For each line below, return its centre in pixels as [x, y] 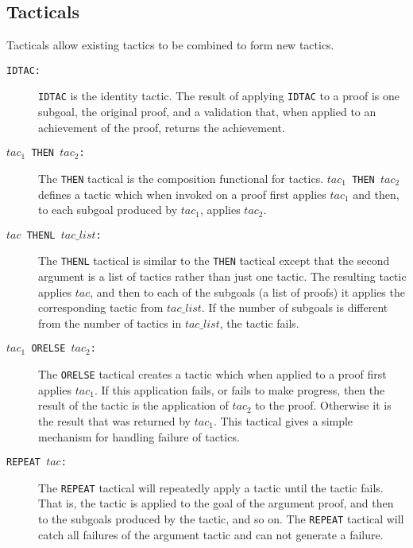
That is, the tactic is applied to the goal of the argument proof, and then [216, 503]
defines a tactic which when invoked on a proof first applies [182, 194]
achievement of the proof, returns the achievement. [162, 127]
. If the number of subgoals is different [295, 307]
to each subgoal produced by [108, 210]
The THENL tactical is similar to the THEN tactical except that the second [214, 260]
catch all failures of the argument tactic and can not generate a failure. [211, 534]
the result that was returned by [114, 420]
